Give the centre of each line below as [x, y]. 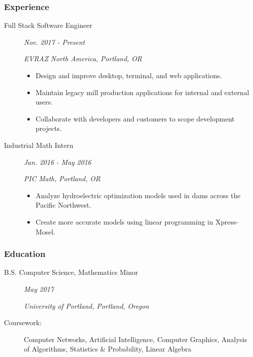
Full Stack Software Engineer [48, 25]
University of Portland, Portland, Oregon [86, 305]
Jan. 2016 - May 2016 [58, 162]
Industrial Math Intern [39, 145]
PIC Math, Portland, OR [62, 178]
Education [25, 254]
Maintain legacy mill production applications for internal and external [142, 92]
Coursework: [23, 322]
